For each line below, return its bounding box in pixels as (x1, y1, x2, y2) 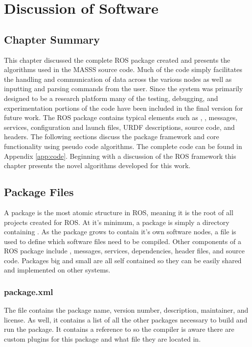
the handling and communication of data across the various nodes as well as (4, 74, 232, 84)
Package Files (4, 184, 74, 199)
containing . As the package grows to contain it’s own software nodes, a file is (4, 226, 236, 237)
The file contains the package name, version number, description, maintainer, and (4, 305, 249, 315)
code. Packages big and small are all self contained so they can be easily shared (4, 255, 242, 265)
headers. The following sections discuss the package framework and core (4, 131, 219, 142)
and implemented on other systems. (4, 265, 111, 275)
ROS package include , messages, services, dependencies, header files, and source (4, 246, 245, 256)
